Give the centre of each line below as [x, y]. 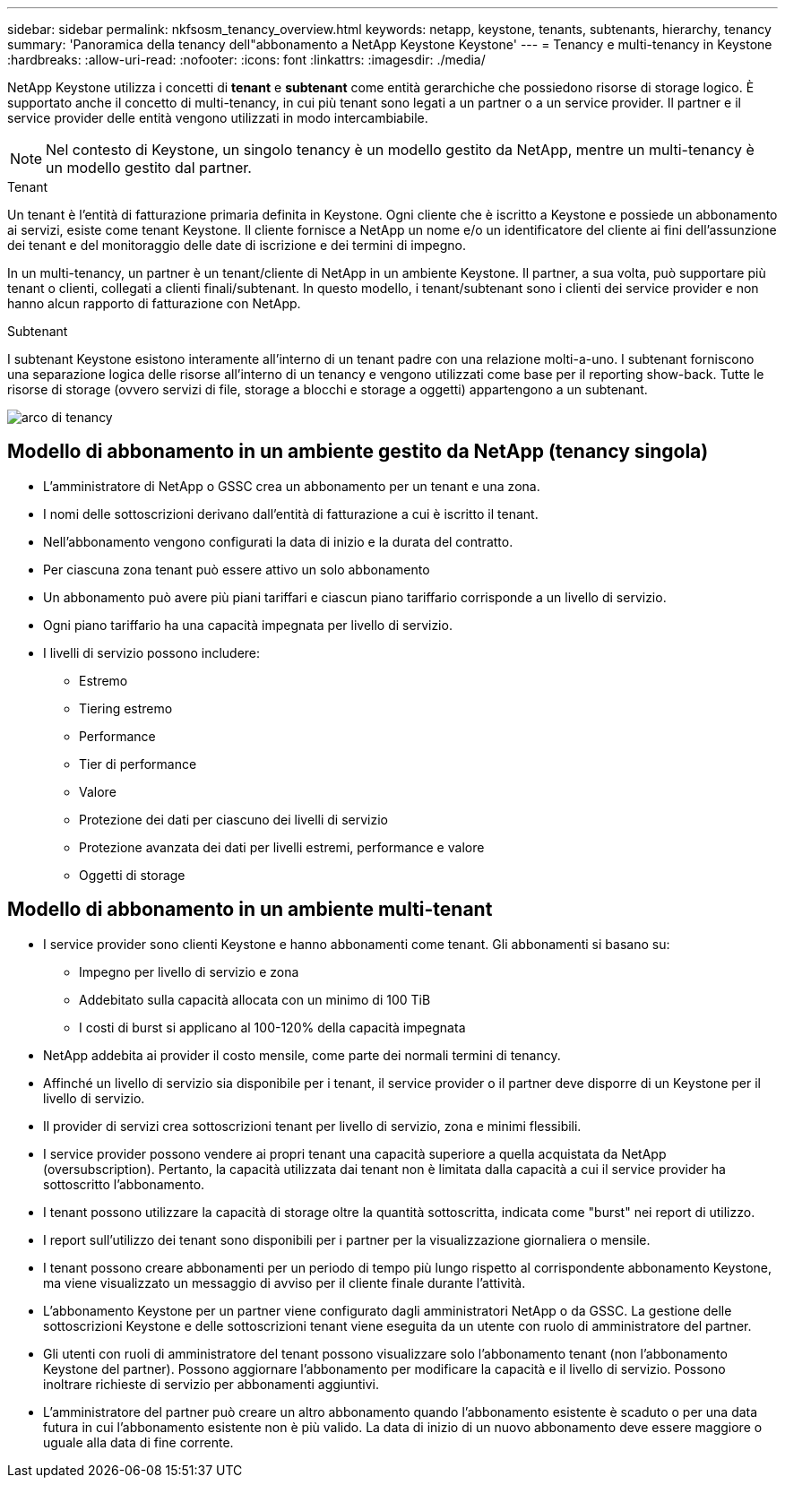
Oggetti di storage [132, 875]
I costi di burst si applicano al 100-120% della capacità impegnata [272, 1027]
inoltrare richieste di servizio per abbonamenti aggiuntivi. [211, 1384]
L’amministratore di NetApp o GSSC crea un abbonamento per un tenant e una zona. [292, 486]
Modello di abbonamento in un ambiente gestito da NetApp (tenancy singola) [358, 452]
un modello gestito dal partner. [149, 168]
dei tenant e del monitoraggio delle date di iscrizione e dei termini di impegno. [237, 245]
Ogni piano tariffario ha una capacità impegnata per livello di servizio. [248, 625]
